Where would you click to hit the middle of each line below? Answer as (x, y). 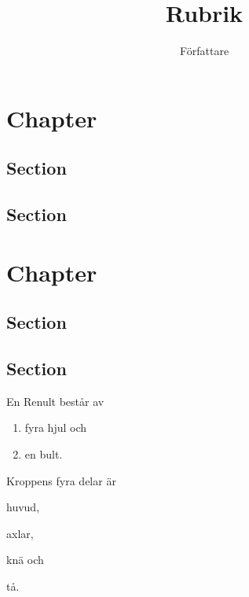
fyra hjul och (56, 427)
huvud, (23, 507)
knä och (25, 560)
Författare (204, 51)
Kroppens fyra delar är (61, 480)
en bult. (44, 454)
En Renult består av (55, 401)
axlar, (20, 533)
